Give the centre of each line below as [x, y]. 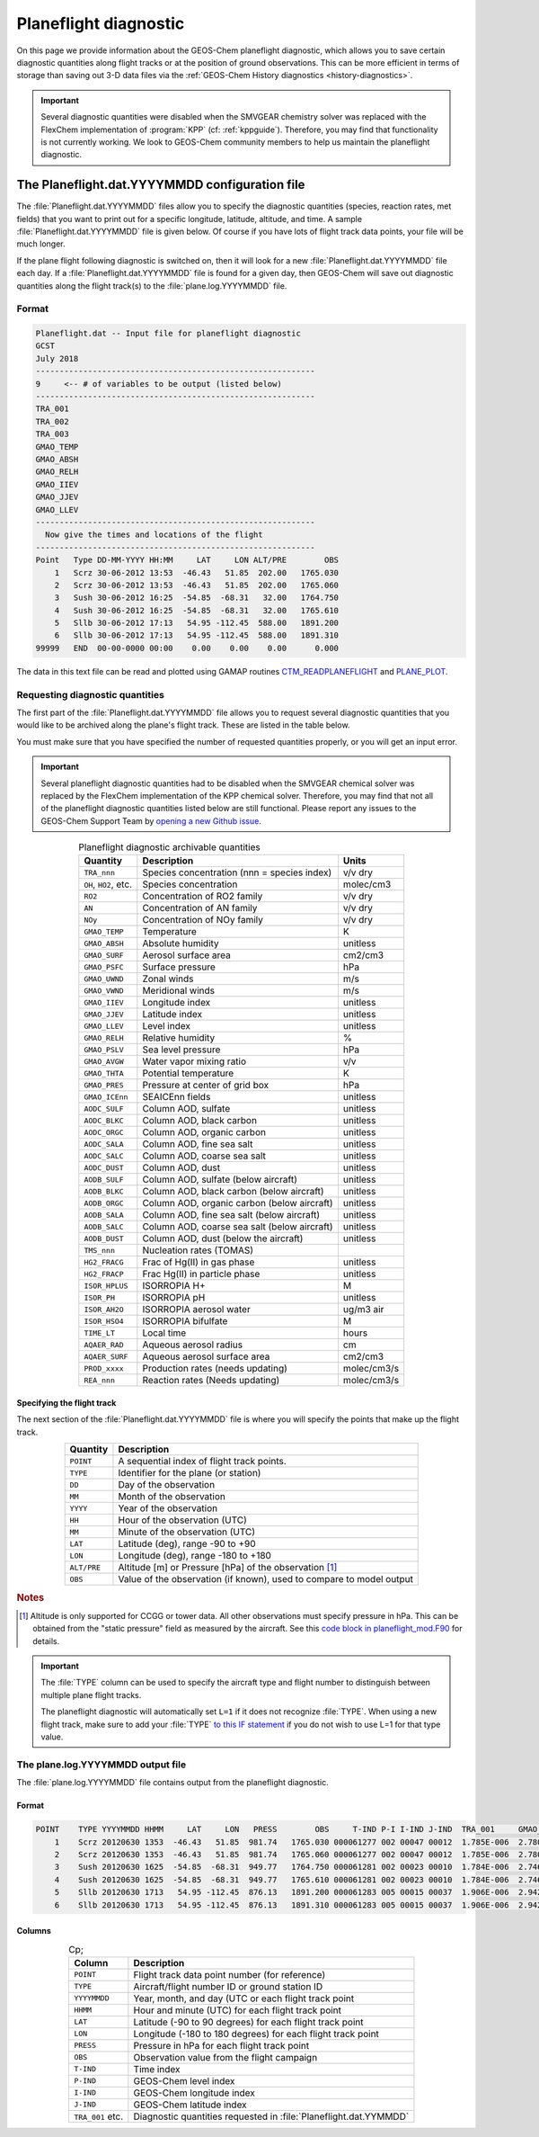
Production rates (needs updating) [215, 1369]
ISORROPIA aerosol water [196, 1310]
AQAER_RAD [104, 1345]
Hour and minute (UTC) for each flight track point [237, 2010]
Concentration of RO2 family [203, 897]
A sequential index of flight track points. [202, 1462]
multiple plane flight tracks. [91, 1694]
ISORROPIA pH [174, 1298]
